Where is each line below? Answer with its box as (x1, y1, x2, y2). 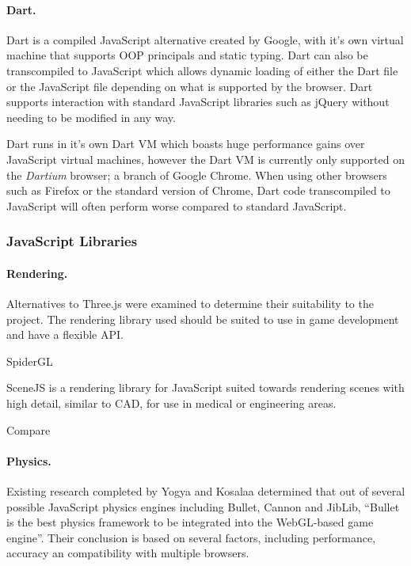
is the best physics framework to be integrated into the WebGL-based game (6, 514, 374, 530)
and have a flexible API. (6, 326, 124, 343)
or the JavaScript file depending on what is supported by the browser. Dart (6, 78, 373, 94)
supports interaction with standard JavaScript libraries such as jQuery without (6, 93, 390, 110)
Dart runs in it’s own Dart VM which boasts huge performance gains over (6, 135, 365, 152)
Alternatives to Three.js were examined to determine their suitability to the (6, 294, 374, 311)
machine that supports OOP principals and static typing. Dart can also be (6, 47, 368, 63)
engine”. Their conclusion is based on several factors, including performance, (6, 529, 376, 545)
